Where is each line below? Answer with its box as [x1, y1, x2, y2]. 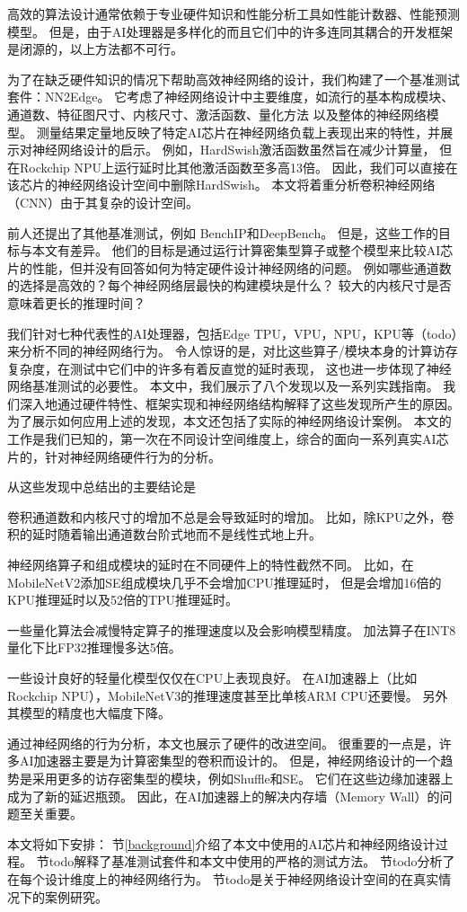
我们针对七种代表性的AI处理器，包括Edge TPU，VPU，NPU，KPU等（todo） [7, 323, 458, 342]
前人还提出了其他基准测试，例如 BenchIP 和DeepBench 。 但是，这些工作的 [7, 223, 438, 242]
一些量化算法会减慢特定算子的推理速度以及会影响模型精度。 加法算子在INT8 [7, 620, 456, 639]
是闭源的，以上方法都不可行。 [7, 40, 183, 58]
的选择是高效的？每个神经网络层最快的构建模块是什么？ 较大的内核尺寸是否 [7, 276, 452, 295]
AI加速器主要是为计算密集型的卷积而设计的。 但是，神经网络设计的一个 [19, 751, 441, 770]
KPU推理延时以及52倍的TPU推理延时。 [7, 590, 239, 609]
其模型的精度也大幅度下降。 [7, 704, 171, 722]
